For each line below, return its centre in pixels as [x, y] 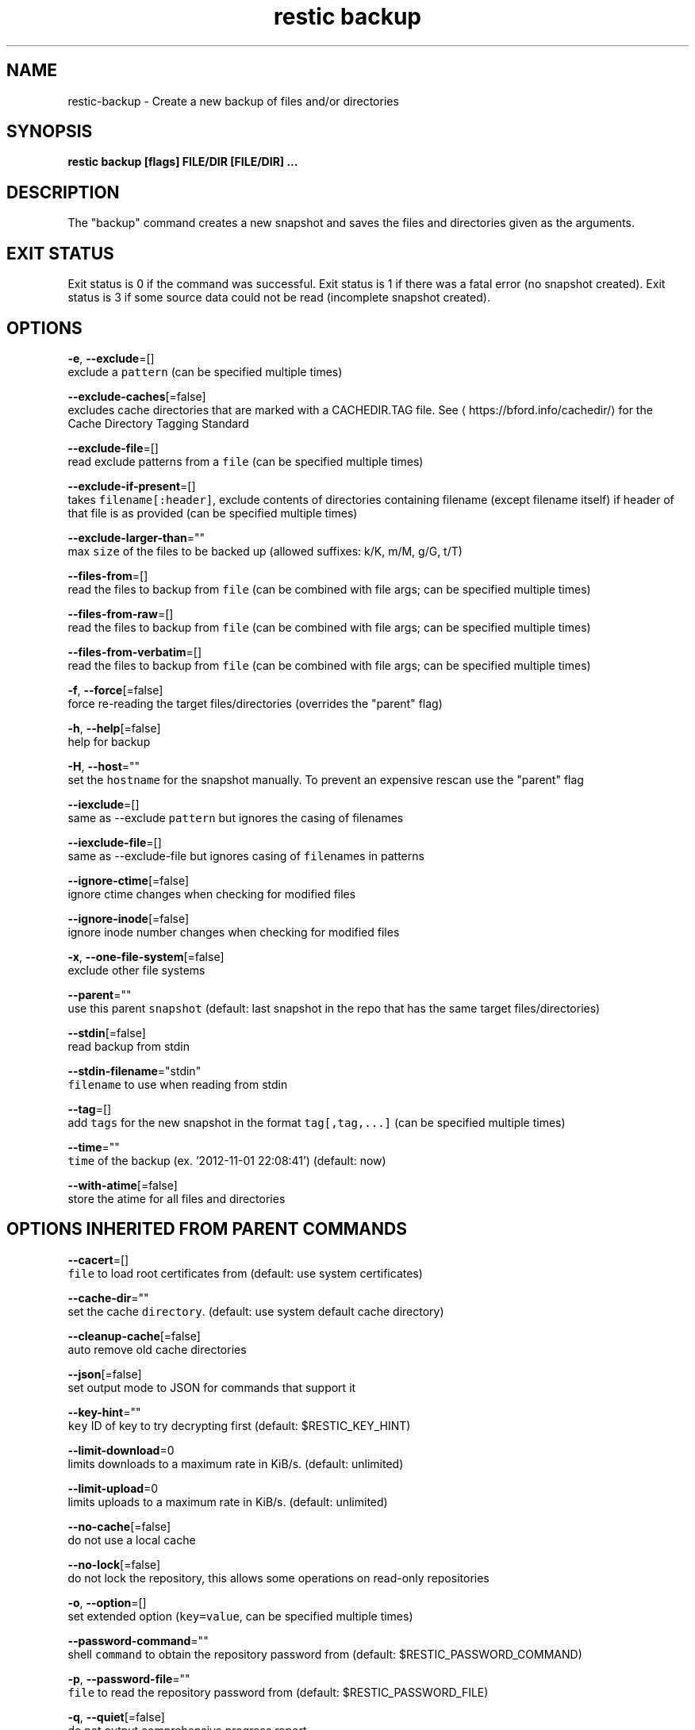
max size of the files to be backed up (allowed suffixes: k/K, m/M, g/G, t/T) [265, 551]
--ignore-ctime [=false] [129, 880]
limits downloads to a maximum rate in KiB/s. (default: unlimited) [236, 1463]
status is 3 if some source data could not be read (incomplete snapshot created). [279, 298]
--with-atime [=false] [123, 1185]
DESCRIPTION [63, 192]
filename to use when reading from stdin [178, 1084]
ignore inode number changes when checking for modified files [234, 932]
